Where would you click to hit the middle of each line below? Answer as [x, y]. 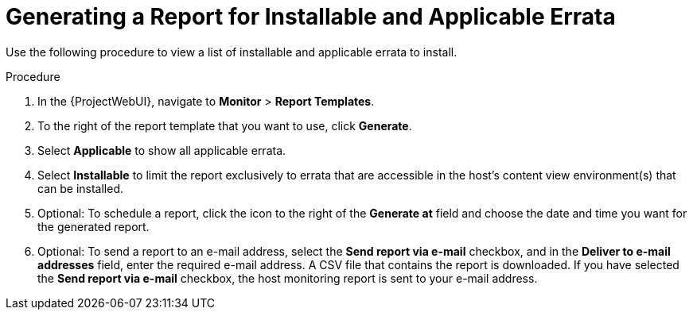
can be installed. [80, 188]
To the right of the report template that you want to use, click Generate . [225, 125]
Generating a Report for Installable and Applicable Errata [311, 17]
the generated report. [93, 226]
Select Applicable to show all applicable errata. [162, 150]
